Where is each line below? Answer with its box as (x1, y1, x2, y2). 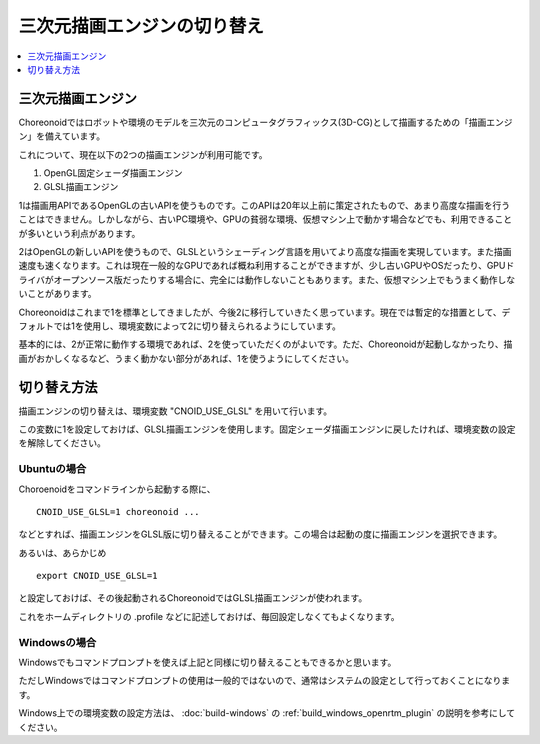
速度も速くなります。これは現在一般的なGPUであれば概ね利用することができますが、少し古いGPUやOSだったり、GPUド (18, 260, 515, 272)
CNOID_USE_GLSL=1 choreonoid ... (36, 506, 200, 517)
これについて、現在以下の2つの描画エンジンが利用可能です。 (18, 148, 269, 160)
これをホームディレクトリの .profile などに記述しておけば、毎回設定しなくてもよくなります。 (18, 610, 400, 622)
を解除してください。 (18, 437, 107, 449)
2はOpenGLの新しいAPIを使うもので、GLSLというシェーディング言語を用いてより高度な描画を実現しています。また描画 (18, 245, 512, 257)
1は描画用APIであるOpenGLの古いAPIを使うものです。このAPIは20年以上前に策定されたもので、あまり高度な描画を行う (18, 199, 511, 211)
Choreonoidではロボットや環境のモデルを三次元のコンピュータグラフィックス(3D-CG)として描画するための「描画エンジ (18, 116, 514, 128)
